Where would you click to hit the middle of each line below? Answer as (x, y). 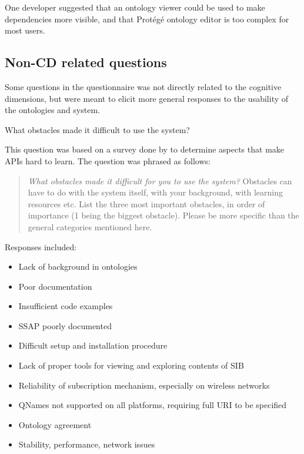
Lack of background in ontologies (78, 266)
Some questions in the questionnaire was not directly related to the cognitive (143, 86)
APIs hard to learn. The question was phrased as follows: (108, 160)
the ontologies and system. (52, 110)
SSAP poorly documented (65, 325)
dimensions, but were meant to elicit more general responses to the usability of (147, 98)
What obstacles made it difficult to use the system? (97, 129)
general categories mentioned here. (90, 226)
